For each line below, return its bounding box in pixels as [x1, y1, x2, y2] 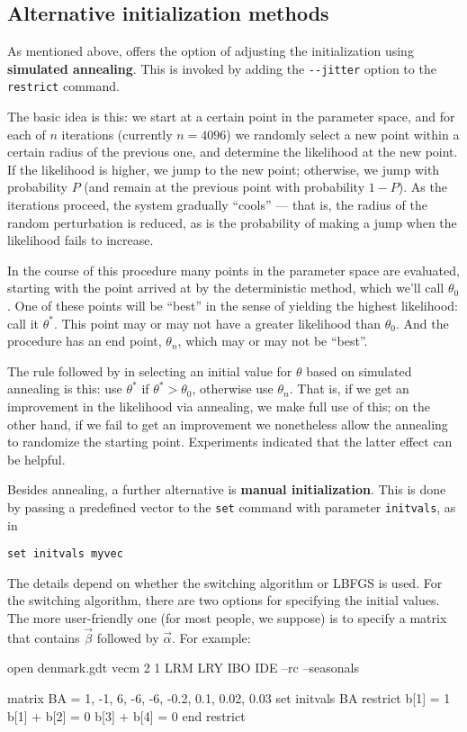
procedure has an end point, [7, 331, 162, 350]
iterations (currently [61, 124, 173, 143]
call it [7, 313, 39, 332]
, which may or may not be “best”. [177, 331, 368, 350]
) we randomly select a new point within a [226, 124, 460, 143]
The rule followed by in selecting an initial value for [7, 361, 292, 380]
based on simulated [306, 361, 412, 380]
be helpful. [7, 449, 66, 468]
